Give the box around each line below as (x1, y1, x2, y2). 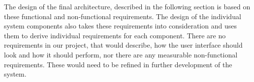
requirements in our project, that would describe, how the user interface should (4, 40, 243, 50)
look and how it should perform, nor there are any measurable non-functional (4, 49, 238, 59)
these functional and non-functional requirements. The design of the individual (4, 11, 241, 21)
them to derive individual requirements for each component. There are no (4, 30, 226, 40)
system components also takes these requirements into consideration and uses (4, 21, 237, 31)
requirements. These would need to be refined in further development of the (4, 59, 232, 69)
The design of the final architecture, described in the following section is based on (4, 1, 251, 11)
